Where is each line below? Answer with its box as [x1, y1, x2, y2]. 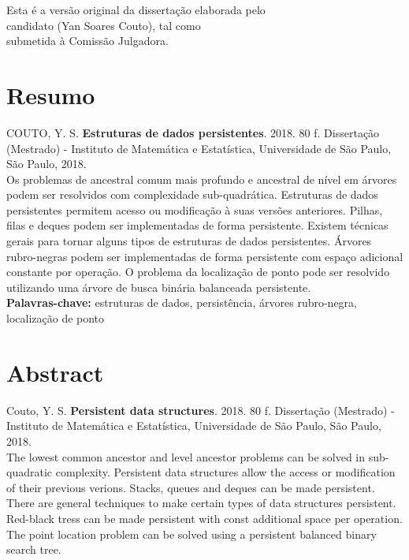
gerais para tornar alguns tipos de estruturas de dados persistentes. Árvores [6, 233, 372, 249]
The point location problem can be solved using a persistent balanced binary [6, 525, 377, 542]
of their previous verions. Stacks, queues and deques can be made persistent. [6, 479, 375, 495]
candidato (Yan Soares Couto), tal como [6, 17, 201, 33]
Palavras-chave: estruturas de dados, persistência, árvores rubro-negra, [6, 294, 358, 311]
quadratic [6, 464, 53, 480]
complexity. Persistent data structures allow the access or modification [55, 464, 396, 480]
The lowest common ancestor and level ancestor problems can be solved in [6, 448, 366, 465]
